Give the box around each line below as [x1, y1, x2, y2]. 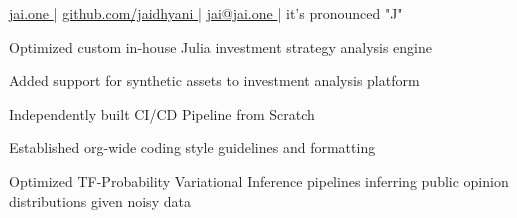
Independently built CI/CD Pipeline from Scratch [9, 103, 315, 124]
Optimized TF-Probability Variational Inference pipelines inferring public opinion [9, 170, 509, 191]
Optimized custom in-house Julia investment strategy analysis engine [9, 36, 433, 57]
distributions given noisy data [9, 190, 191, 211]
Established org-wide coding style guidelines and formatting [9, 137, 376, 158]
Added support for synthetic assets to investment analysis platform [9, 70, 420, 91]
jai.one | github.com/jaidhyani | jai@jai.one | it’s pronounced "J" [9, 3, 403, 23]
